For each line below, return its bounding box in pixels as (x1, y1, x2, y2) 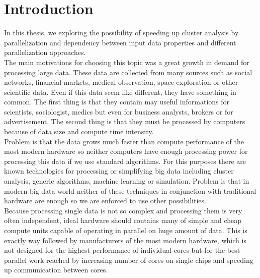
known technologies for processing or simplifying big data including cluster (4, 165, 234, 176)
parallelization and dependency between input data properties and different (4, 37, 236, 47)
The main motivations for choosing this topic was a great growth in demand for (4, 57, 249, 67)
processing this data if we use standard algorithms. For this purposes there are (4, 155, 246, 166)
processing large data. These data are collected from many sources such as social (4, 67, 252, 77)
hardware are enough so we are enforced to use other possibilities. (4, 195, 206, 206)
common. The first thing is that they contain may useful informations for (4, 96, 230, 107)
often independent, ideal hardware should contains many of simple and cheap (4, 215, 242, 226)
